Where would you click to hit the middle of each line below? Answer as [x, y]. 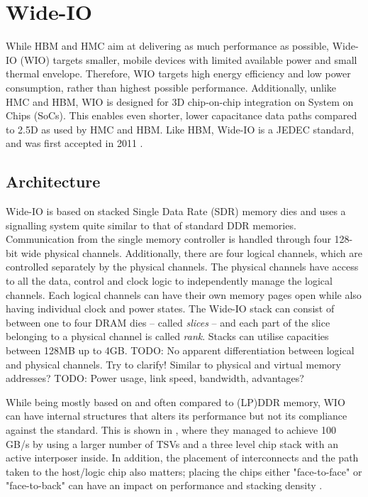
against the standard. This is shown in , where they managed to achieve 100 [171, 429]
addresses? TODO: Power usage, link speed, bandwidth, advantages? [155, 378]
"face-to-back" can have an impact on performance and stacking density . [164, 485]
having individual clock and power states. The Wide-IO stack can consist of [170, 308]
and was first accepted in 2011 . [74, 143]
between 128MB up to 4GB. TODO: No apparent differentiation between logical [180, 350]
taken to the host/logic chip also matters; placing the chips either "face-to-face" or [184, 471]
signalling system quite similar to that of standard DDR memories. [151, 225]
